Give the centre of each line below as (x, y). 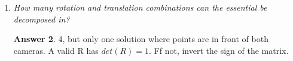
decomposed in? (42, 19)
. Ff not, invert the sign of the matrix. (219, 50)
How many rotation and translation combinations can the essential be (140, 7)
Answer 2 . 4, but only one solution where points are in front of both (141, 39)
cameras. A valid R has (56, 50)
